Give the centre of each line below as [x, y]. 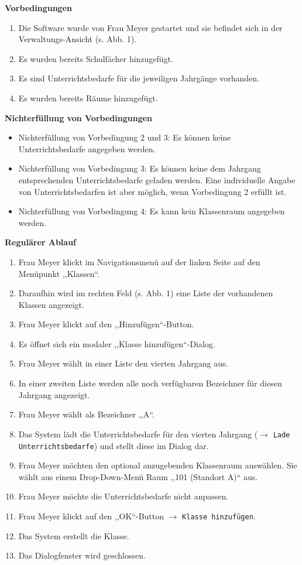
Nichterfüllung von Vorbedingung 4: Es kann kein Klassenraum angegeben [152, 211]
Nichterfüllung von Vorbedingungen [78, 117]
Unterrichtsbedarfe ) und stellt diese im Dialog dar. [114, 445]
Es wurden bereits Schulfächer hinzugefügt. [96, 58]
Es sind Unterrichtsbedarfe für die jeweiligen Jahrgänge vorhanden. [139, 78]
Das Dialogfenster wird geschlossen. [82, 555]
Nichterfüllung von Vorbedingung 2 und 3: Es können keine [125, 137]
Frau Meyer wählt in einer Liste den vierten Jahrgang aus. [123, 363]
